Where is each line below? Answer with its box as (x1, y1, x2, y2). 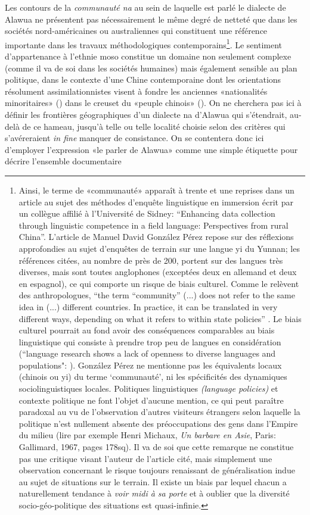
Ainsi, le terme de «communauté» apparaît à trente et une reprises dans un (18, 183, 294, 196)
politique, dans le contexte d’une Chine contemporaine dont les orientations (5, 73, 281, 86)
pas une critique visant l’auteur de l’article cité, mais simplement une (18, 452, 272, 464)
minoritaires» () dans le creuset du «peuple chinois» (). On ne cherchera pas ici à (5, 96, 302, 109)
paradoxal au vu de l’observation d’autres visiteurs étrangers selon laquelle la (18, 405, 300, 418)
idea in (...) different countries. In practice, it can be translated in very (18, 300, 278, 313)
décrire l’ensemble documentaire (5, 155, 122, 167)
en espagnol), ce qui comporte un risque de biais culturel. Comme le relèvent (18, 277, 299, 289)
